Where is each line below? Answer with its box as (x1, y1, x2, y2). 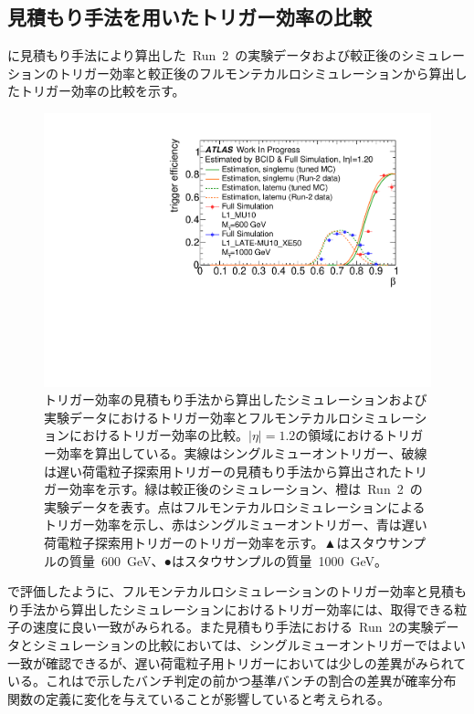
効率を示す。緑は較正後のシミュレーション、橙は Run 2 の (68, 479, 423, 499)
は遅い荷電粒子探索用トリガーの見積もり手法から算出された (44, 461, 402, 480)
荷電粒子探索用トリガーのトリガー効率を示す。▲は (44, 532, 350, 551)
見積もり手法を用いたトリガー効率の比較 (7, 3, 372, 31)
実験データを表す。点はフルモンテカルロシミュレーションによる (44, 497, 426, 516)
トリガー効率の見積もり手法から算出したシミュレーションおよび (44, 390, 427, 409)
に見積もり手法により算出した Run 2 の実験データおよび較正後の (7, 46, 402, 65)
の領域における (295, 425, 385, 445)
